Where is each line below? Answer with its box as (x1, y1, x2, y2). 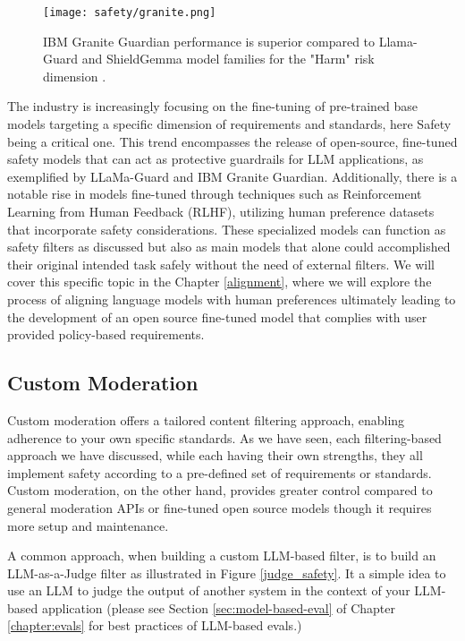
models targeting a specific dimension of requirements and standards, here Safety (7, 115, 452, 133)
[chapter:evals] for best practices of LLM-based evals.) (7, 616, 302, 635)
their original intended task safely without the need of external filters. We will (7, 254, 435, 273)
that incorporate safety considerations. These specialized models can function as (7, 219, 446, 238)
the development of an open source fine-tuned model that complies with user (7, 307, 427, 326)
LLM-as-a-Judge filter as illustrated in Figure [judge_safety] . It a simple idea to (7, 563, 446, 582)
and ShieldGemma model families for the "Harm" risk (81, 49, 375, 68)
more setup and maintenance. (7, 516, 169, 534)
